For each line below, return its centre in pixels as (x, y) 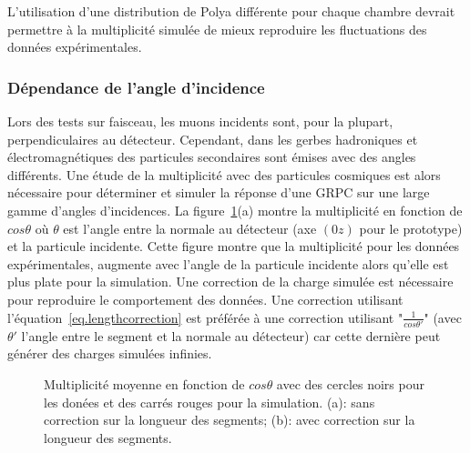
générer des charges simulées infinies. (110, 353)
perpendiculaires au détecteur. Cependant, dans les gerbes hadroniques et (213, 139)
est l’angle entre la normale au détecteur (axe (190, 228)
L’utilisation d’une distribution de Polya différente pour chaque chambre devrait (231, 11)
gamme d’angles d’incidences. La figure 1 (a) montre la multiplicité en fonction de (235, 210)
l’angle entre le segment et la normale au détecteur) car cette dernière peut (231, 335)
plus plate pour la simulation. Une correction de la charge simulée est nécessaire (230, 282)
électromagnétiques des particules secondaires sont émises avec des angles (212, 157)
